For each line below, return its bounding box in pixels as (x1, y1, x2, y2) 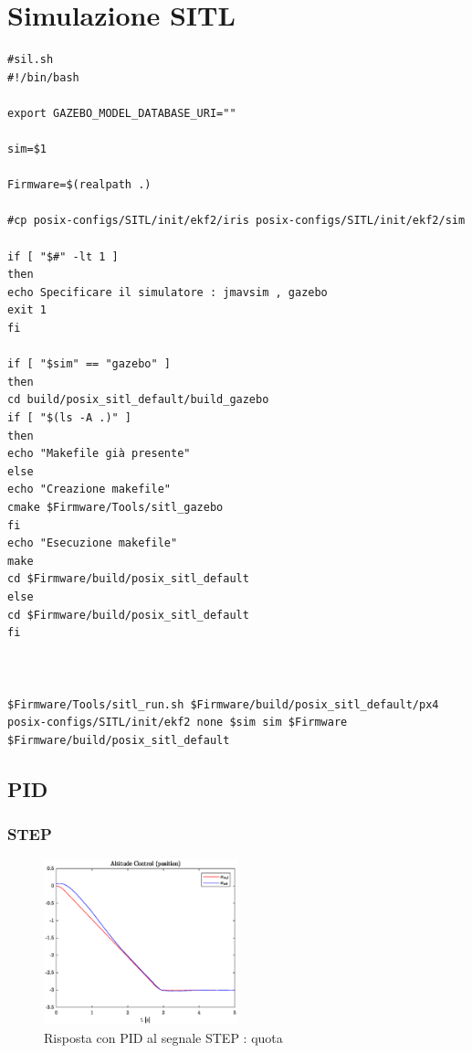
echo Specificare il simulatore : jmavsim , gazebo (7, 285, 328, 299)
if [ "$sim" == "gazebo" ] (7, 357, 171, 371)
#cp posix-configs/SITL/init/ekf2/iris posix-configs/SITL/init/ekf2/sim (7, 214, 466, 228)
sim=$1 (7, 143, 47, 156)
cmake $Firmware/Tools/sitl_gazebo (7, 500, 224, 514)
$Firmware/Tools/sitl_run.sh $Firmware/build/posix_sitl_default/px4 (7, 697, 439, 711)
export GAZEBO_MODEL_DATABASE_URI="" (7, 106, 236, 120)
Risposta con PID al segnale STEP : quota (44, 1027, 283, 1047)
